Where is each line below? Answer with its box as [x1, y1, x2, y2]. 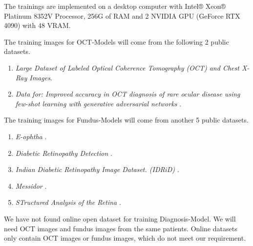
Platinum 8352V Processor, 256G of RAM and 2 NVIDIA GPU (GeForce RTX [4, 10, 240, 21]
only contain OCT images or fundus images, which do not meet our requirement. [4, 233, 246, 243]
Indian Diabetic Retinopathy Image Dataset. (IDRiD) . [15, 164, 179, 174]
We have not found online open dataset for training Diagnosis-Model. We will [4, 213, 236, 223]
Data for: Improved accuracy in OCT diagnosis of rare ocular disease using [15, 89, 240, 99]
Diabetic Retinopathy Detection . [15, 148, 112, 158]
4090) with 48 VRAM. [4, 20, 71, 30]
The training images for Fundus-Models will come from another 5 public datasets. [4, 115, 249, 125]
